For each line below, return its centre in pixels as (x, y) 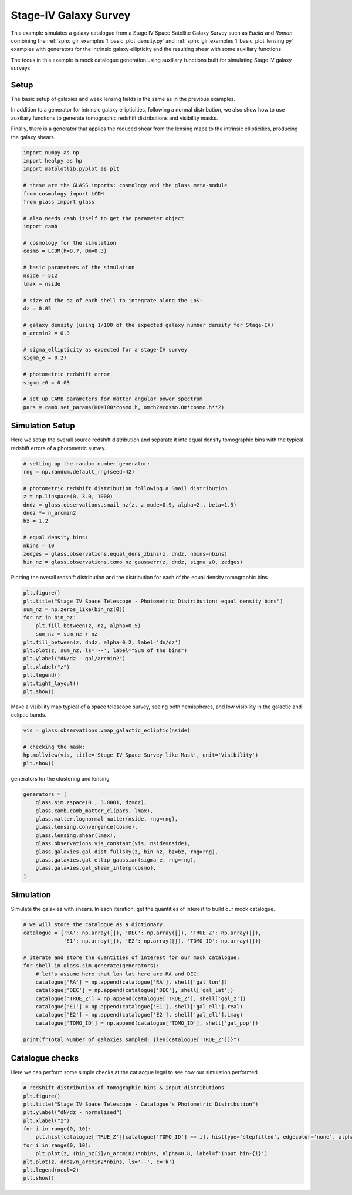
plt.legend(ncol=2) (51, 1170)
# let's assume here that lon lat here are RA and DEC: (118, 974)
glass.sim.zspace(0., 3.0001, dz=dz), (91, 802)
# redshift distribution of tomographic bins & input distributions (124, 1088)
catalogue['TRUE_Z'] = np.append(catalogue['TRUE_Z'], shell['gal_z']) (141, 998)
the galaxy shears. (33, 137)
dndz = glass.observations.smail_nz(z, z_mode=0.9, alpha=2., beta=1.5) (130, 504)
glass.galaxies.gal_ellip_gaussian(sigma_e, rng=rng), (116, 860)
